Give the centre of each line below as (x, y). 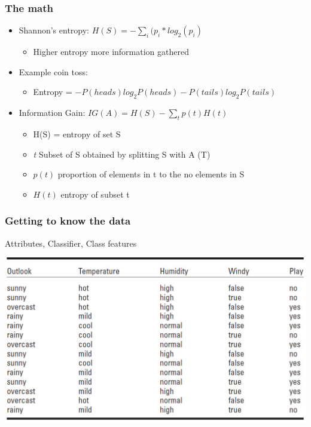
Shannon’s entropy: (54, 30)
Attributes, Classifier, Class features (71, 243)
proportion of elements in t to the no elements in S (151, 174)
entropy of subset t (95, 194)
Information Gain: (52, 113)
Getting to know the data (68, 221)
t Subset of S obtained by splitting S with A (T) (122, 154)
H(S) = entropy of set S (77, 134)
